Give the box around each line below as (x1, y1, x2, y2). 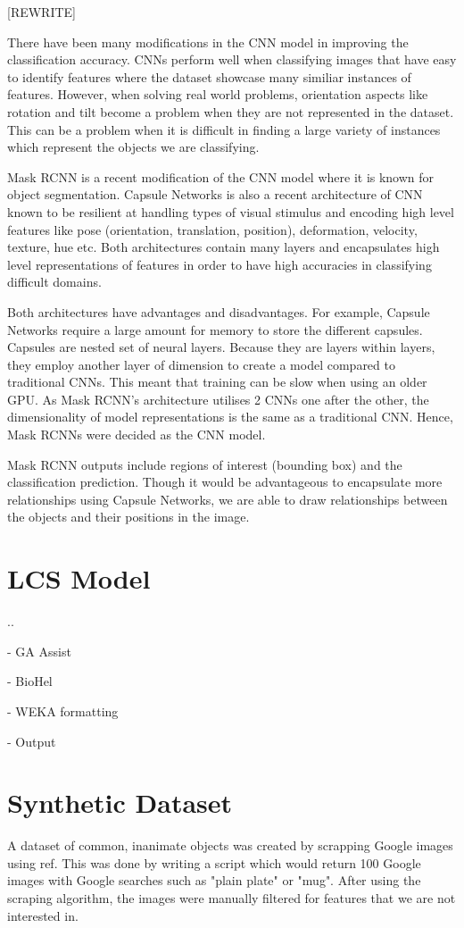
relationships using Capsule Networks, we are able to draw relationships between (7, 489, 448, 508)
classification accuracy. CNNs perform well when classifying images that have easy (7, 50, 457, 69)
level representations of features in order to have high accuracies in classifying (7, 255, 432, 273)
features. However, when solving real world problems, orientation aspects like (7, 85, 428, 104)
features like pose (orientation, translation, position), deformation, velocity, (7, 220, 418, 238)
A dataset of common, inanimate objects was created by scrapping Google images (7, 836, 453, 855)
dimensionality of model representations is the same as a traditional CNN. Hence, (7, 407, 453, 426)
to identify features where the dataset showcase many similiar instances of (7, 67, 411, 86)
